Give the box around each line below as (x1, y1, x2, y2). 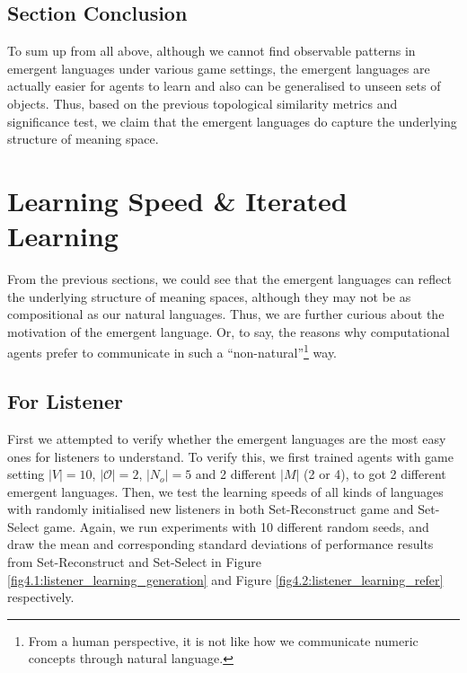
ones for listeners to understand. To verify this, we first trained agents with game (7, 447, 454, 465)
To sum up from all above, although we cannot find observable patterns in (7, 41, 416, 60)
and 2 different (195, 465, 277, 483)
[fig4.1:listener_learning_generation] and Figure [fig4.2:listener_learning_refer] (7, 570, 444, 589)
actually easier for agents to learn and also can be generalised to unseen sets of (7, 76, 441, 95)
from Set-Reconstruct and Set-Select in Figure (7, 553, 261, 571)
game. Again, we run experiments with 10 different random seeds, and (43, 517, 429, 536)
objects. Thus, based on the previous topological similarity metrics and (7, 93, 398, 112)
